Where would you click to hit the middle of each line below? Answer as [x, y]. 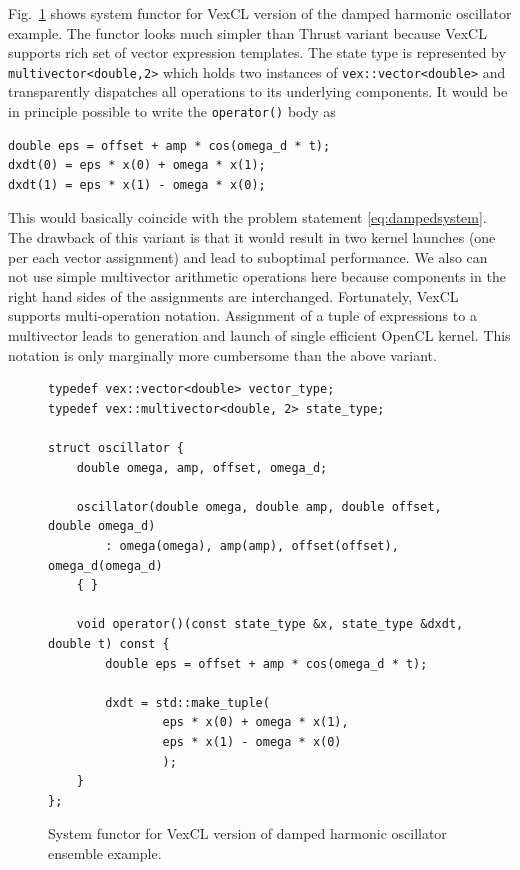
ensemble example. [105, 852]
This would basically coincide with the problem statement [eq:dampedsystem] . [247, 217]
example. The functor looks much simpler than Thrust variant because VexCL [247, 32]
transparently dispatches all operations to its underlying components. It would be [258, 91]
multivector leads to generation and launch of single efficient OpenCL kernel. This [259, 335]
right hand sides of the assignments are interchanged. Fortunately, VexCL [233, 295]
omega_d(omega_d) [105, 565]
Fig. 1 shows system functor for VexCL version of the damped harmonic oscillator [260, 13]
